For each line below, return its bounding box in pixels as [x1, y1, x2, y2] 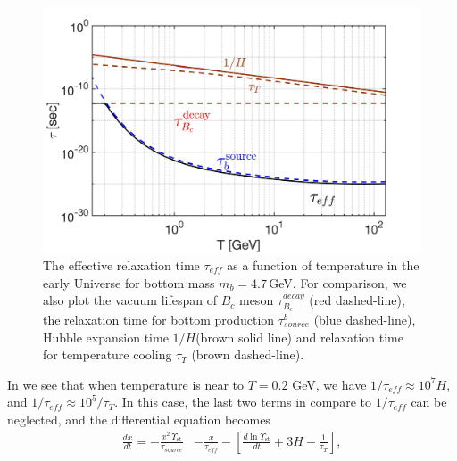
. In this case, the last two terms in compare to [114, 392, 371, 411]
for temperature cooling [43, 345, 172, 364]
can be [411, 392, 447, 411]
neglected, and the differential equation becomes [7, 409, 270, 428]
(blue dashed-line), [313, 309, 416, 328]
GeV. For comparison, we [269, 273, 407, 292]
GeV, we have [292, 375, 367, 393]
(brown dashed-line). [191, 345, 304, 364]
